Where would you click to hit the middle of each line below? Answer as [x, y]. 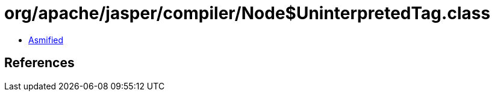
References [39, 63]
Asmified [46, 40]
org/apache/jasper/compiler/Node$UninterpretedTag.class [247, 13]
